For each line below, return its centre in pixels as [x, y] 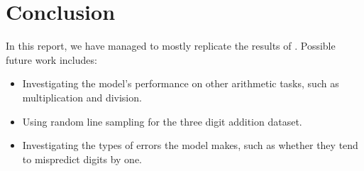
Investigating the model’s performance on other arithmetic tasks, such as [181, 83]
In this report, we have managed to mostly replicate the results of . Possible [171, 46]
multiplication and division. [82, 97]
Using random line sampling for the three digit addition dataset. [162, 121]
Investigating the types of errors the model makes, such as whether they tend [190, 145]
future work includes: [51, 59]
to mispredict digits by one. [82, 159]
